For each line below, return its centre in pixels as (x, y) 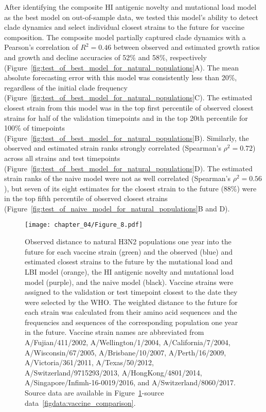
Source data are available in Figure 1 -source (94, 393)
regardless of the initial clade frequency (66, 87)
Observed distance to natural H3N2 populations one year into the (128, 241)
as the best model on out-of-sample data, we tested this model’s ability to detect (131, 17)
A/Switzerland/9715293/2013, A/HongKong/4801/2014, (113, 372)
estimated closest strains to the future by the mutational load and (129, 262)
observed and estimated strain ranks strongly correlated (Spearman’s (113, 148)
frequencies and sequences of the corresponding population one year (131, 322)
